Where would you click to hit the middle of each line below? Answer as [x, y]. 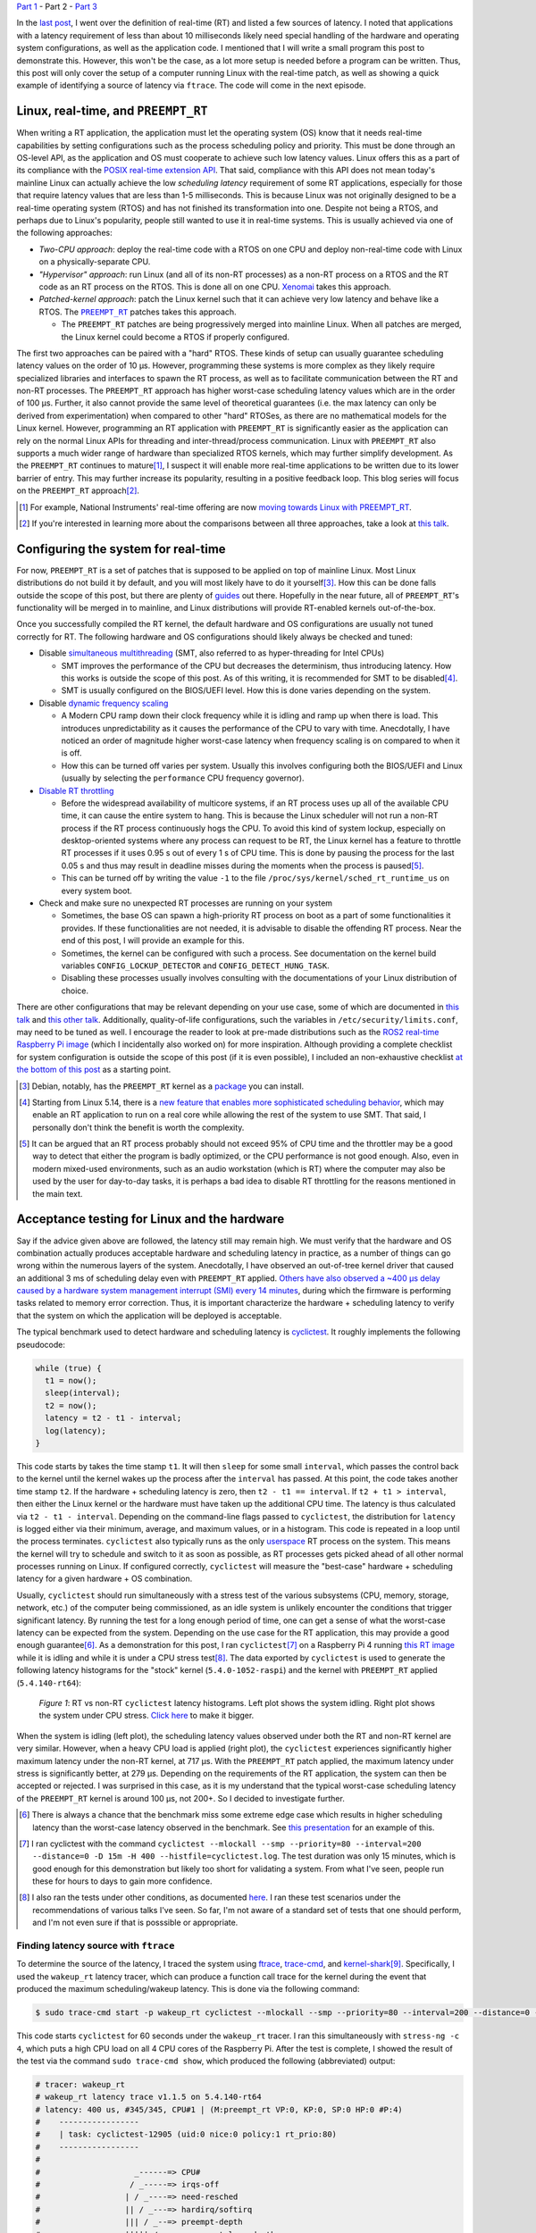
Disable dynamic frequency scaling [104, 703]
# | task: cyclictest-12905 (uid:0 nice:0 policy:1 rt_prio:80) [186, 2134]
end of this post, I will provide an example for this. [153, 941]
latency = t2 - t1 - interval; [113, 1418]
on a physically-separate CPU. [95, 262]
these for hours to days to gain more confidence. [122, 1881]
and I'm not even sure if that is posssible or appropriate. [135, 1923]
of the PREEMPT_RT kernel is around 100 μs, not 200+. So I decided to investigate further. [181, 1798]
